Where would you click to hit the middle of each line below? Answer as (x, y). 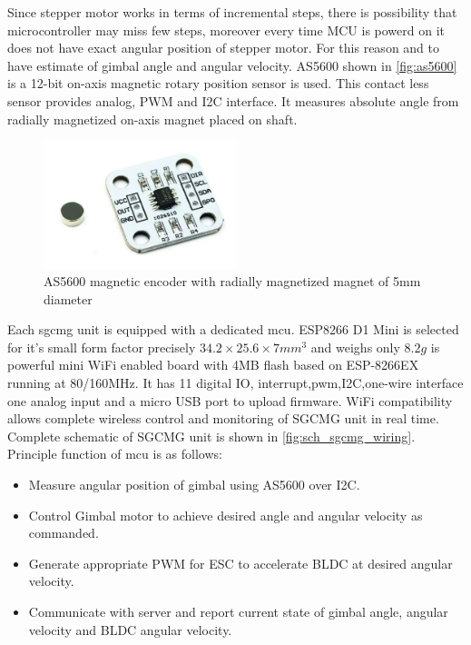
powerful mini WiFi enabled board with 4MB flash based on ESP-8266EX (213, 365)
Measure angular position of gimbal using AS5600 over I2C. (194, 485)
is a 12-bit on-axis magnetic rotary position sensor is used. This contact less (218, 83)
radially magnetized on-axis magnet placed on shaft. (152, 119)
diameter (68, 298)
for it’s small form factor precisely (102, 347)
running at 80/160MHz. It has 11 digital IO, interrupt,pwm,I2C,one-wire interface (235, 383)
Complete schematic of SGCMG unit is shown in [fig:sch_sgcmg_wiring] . (211, 436)
